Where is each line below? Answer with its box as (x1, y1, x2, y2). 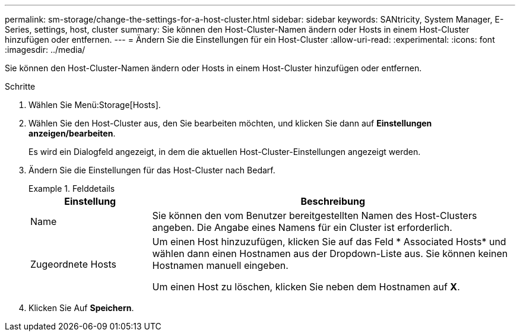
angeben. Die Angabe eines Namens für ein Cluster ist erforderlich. (152, 221, 452, 233)
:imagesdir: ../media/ (5, 45, 85, 55)
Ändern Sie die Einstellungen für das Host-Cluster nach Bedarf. (28, 165, 275, 175)
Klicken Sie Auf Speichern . (28, 303, 134, 313)
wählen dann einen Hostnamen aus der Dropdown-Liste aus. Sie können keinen (152, 248, 508, 259)
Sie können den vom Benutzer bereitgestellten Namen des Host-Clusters (152, 210, 477, 221)
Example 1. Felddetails (28, 183, 115, 194)
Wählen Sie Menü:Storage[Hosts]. (28, 100, 161, 110)
